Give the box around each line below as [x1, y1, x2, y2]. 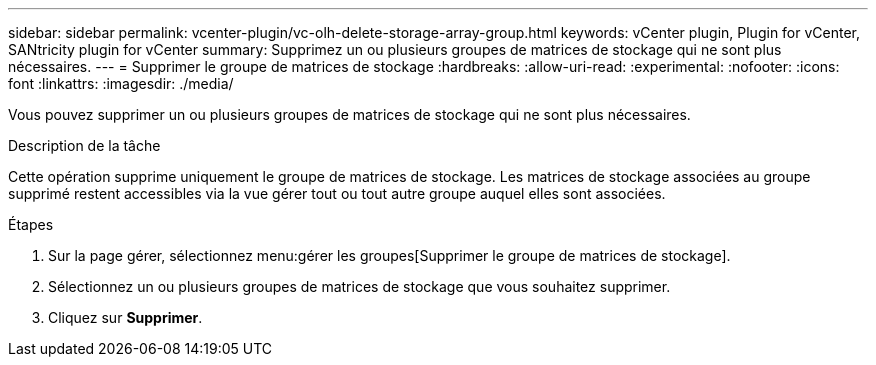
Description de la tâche [8, 137, 161, 154]
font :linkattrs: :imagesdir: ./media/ [8, 75, 234, 92]
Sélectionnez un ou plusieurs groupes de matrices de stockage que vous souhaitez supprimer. [48, 278, 671, 295]
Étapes [8, 216, 54, 233]
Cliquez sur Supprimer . [48, 309, 203, 326]
